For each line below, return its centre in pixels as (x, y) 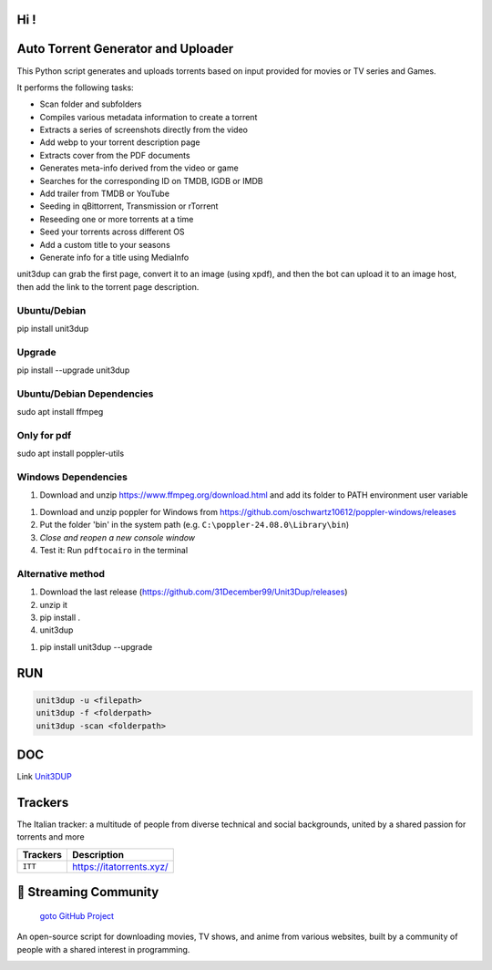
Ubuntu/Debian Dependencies (85, 394)
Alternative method (61, 573)
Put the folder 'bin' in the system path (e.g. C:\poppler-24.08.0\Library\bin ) (195, 525)
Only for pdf (44, 435)
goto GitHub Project (77, 915)
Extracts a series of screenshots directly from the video (143, 130)
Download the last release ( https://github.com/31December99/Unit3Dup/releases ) (194, 592)
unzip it (54, 604)
